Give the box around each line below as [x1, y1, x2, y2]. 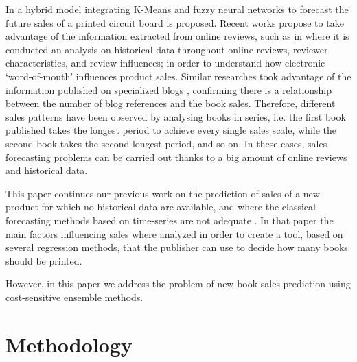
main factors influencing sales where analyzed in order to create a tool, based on [5, 226, 343, 241]
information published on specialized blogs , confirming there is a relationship [5, 82, 332, 97]
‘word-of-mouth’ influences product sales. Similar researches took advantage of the [5, 69, 352, 83]
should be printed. [5, 253, 82, 267]
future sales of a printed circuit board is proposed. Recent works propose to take [5, 15, 344, 29]
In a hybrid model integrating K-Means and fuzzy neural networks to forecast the [5, 2, 349, 16]
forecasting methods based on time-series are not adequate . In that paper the [5, 213, 334, 227]
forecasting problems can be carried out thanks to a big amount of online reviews [5, 149, 347, 164]
